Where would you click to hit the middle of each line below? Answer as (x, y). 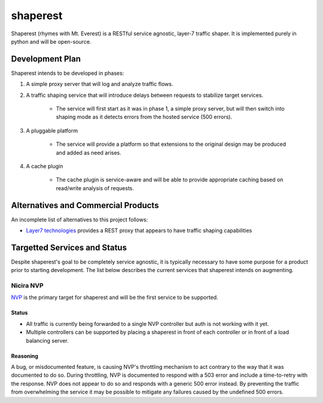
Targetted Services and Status (69, 247)
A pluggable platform (52, 130)
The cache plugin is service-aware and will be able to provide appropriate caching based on (170, 180)
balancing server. (47, 340)
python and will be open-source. (51, 41)
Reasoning (25, 356)
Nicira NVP (28, 286)
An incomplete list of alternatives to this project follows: (80, 219)
